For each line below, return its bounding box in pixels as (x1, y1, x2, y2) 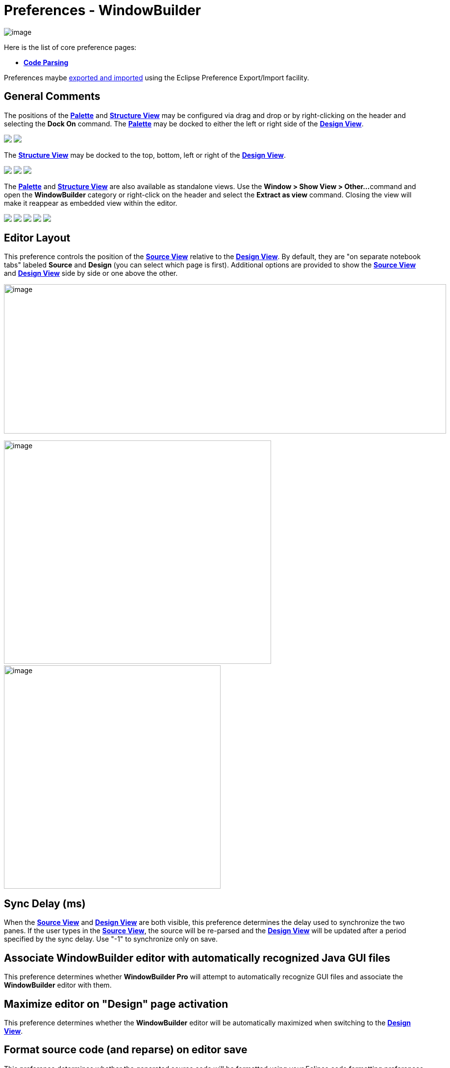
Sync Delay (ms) (4, 897, 86, 910)
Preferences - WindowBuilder (4, 2, 201, 19)
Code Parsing (24, 58, 69, 67)
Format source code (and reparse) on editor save (4, 1044, 248, 1056)
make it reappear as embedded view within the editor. (4, 198, 177, 207)
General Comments (4, 90, 100, 103)
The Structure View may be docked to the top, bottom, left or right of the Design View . (4, 150, 286, 159)
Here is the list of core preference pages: (4, 43, 137, 51)
